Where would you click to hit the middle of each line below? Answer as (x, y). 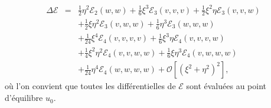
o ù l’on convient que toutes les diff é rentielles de (90, 86)
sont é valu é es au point (226, 86)
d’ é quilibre (24, 98)
